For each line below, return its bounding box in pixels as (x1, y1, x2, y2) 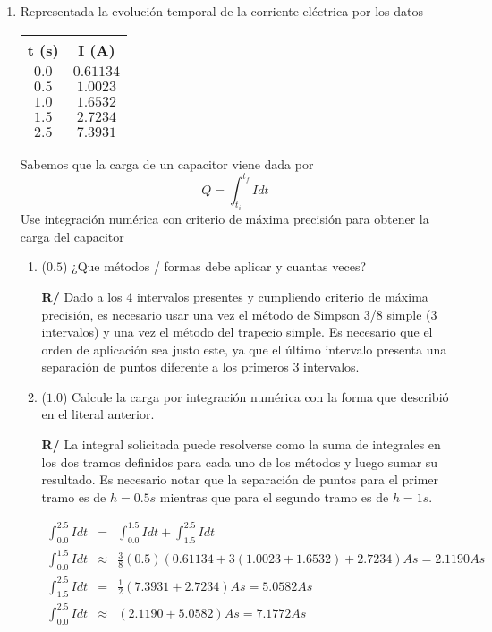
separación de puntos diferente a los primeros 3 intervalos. (41, 357, 360, 376)
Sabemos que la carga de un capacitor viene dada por (20, 154, 314, 173)
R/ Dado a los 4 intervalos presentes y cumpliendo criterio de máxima (41, 286, 428, 305)
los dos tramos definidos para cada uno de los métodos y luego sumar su (41, 452, 438, 471)
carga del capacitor (20, 226, 124, 245)
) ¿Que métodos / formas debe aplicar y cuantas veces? (62, 257, 367, 276)
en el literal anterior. (41, 405, 155, 423)
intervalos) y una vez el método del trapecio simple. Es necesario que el (41, 322, 433, 341)
